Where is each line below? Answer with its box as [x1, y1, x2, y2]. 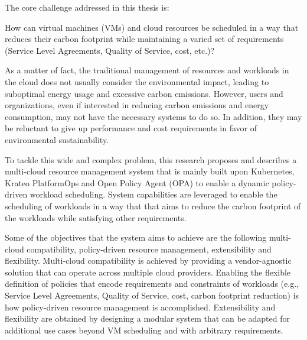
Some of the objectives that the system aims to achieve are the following [5, 231, 267, 244]
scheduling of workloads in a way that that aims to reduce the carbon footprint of [5, 199, 301, 212]
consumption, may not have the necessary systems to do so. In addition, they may [5, 110, 302, 122]
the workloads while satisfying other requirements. [5, 211, 187, 224]
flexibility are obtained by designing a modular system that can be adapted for [5, 312, 290, 325]
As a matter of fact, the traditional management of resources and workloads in [5, 64, 289, 76]
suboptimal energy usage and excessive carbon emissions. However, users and [5, 87, 283, 99]
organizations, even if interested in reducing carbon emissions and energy [5, 99, 269, 111]
